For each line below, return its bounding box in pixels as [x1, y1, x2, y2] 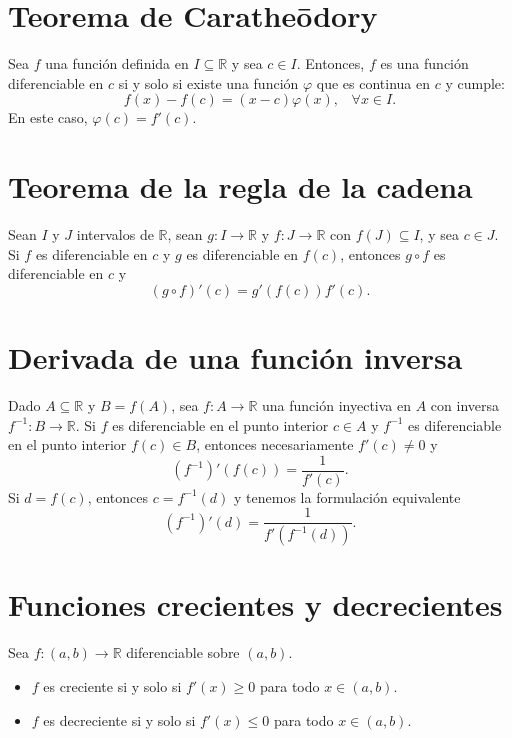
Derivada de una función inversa [8, 337, 463, 377]
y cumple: [445, 72, 505, 93]
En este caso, [8, 107, 88, 128]
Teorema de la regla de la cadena [8, 166, 473, 207]
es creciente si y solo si [43, 676, 182, 696]
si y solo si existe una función [118, 72, 299, 93]
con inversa [430, 394, 499, 415]
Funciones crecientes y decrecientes [8, 584, 503, 625]
